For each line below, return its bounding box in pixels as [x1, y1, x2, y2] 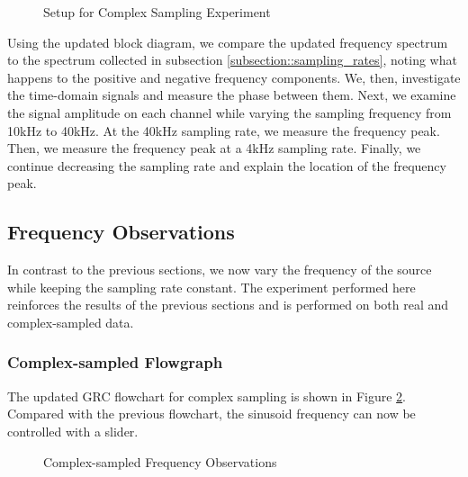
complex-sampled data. [7, 312, 134, 331]
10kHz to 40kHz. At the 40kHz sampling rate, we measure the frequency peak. [7, 121, 440, 139]
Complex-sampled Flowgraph [7, 351, 223, 373]
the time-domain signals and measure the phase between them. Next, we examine [7, 85, 456, 104]
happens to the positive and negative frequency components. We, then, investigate [7, 67, 461, 86]
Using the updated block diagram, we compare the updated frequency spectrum [7, 32, 448, 51]
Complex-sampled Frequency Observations [43, 452, 277, 471]
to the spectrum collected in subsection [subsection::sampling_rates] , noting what [7, 50, 457, 69]
